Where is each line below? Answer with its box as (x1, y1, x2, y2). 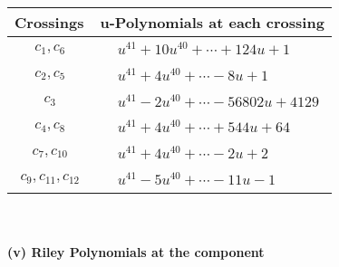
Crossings (15, 12, 84, 33)
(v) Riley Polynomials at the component (7, 243, 265, 262)
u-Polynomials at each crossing (100, 12, 324, 33)
